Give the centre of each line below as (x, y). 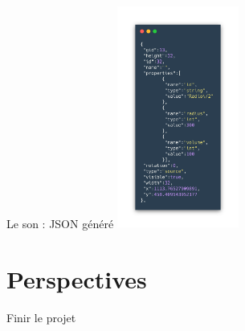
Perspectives (77, 278)
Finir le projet (41, 317)
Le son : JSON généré (60, 224)
